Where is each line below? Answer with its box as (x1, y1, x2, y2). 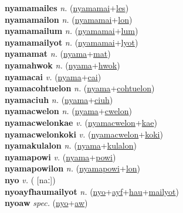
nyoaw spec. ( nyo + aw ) (5, 197, 88, 209)
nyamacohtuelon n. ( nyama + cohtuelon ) (5, 82, 155, 94)
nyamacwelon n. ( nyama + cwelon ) (5, 105, 132, 117)
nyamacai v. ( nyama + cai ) (5, 70, 101, 83)
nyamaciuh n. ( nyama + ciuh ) (5, 93, 113, 105)
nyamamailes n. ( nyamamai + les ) (5, 2, 129, 13)
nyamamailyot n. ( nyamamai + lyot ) (5, 36, 138, 48)
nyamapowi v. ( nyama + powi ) (5, 150, 116, 163)
